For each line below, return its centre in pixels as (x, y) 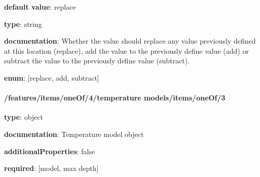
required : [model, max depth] (51, 168)
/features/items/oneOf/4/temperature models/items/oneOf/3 (115, 98)
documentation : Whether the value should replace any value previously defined (130, 41)
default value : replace (40, 7)
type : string (23, 24)
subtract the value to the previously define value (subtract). (97, 61)
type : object (24, 117)
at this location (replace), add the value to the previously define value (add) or (126, 50)
